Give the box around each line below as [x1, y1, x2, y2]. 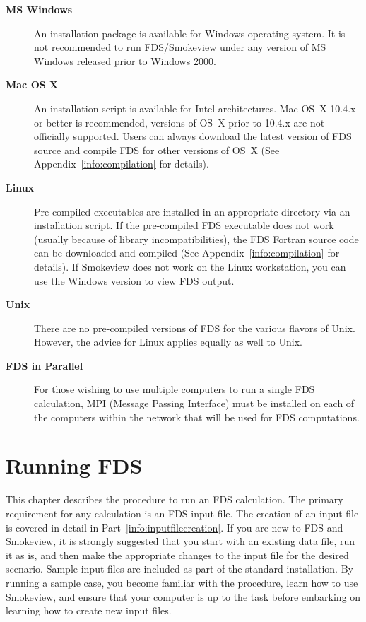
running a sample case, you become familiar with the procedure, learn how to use [6, 575, 358, 589]
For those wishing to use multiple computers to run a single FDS [34, 382, 315, 397]
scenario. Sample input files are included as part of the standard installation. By [6, 561, 353, 576]
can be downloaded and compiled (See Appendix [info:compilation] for [34, 245, 340, 260]
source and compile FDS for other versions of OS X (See [34, 142, 280, 157]
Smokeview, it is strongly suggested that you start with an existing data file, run [6, 534, 355, 548]
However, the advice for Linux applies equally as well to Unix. [34, 334, 302, 349]
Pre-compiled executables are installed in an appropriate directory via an [34, 204, 350, 218]
